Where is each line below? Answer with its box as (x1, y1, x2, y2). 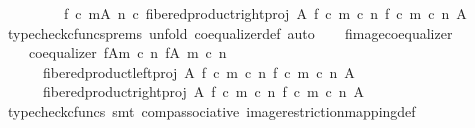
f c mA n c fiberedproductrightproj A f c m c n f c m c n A (63, 3, 467, 23)
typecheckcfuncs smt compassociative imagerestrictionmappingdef (7, 100, 416, 121)
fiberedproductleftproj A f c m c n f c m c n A (42, 61, 355, 82)
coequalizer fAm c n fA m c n (28, 42, 227, 63)
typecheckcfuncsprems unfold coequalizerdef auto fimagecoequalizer (7, 22, 453, 43)
